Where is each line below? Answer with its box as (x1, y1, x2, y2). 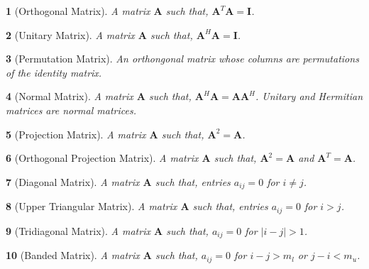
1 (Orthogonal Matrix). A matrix (6, 4, 150, 18)
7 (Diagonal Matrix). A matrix (6, 174, 140, 189)
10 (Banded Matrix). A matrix (6, 248, 140, 263)
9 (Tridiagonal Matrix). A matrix (6, 223, 150, 238)
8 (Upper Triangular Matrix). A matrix (6, 199, 177, 214)
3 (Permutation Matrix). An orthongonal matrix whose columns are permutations (6, 51, 359, 66)
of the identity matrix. (6, 65, 102, 79)
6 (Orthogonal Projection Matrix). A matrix (6, 150, 199, 165)
